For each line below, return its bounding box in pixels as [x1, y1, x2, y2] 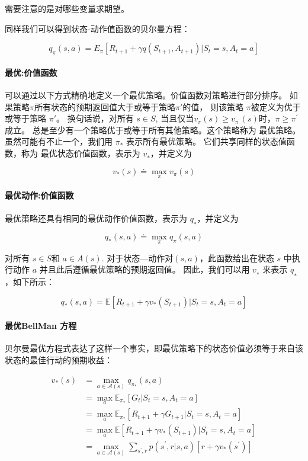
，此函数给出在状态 [199, 251, 274, 264]
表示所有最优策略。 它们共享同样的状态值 [126, 135, 287, 148]
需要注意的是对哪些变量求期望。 [5, 2, 129, 14]
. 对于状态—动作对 [101, 251, 174, 264]
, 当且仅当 [155, 112, 194, 124]
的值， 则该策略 [182, 100, 243, 113]
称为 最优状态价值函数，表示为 [21, 146, 140, 159]
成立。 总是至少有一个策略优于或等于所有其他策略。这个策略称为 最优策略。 [5, 123, 301, 136]
